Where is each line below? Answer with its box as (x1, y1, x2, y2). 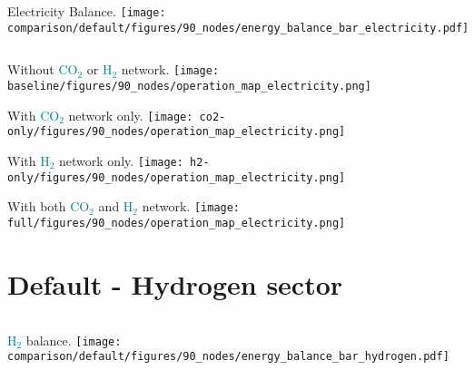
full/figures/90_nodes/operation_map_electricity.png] (7, 216, 346, 229)
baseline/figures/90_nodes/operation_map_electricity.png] (7, 79, 371, 92)
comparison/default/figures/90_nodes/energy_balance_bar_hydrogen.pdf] (7, 350, 449, 364)
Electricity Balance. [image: (7, 2, 166, 20)
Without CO (7, 60, 78, 79)
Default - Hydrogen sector (7, 265, 343, 302)
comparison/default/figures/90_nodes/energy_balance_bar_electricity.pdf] (7, 21, 469, 34)
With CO (7, 105, 60, 124)
